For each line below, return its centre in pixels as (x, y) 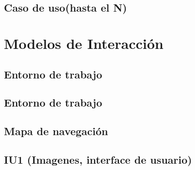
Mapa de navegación (56, 131)
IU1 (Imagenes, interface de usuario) (98, 159)
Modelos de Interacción (84, 43)
